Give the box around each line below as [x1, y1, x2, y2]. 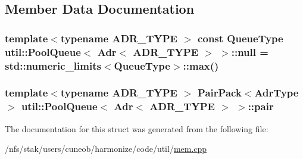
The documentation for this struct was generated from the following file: [5, 122, 268, 135]
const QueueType [198, 30, 283, 45]
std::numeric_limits [5, 58, 101, 73]
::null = [231, 44, 268, 59]
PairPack [198, 85, 242, 100]
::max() [183, 58, 219, 73]
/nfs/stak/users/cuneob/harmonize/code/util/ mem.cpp [5, 142, 207, 155]
